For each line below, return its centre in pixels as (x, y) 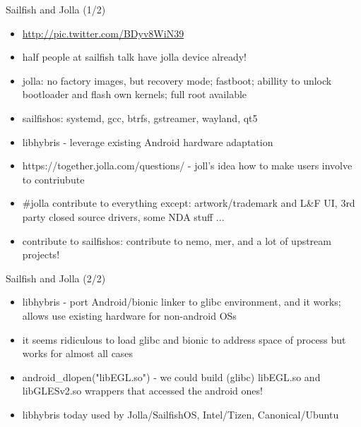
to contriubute (53, 179)
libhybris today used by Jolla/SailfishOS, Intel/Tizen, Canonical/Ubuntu (180, 414)
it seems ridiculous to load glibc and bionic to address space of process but (184, 339)
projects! (41, 254)
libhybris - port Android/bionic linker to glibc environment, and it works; (182, 302)
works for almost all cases (78, 353)
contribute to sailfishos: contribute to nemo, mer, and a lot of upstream (177, 240)
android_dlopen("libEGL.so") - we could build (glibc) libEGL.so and (171, 377)
